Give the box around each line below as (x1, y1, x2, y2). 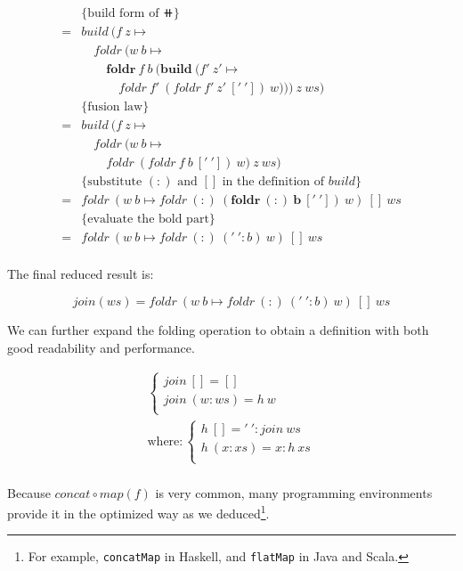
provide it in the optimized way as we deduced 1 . (7, 502, 270, 522)
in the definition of (222, 175, 325, 189)
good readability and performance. (7, 338, 195, 356)
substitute (87, 175, 142, 189)
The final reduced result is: (7, 265, 154, 283)
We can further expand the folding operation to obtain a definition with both (7, 321, 429, 339)
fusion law (87, 101, 143, 114)
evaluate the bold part (87, 213, 209, 226)
